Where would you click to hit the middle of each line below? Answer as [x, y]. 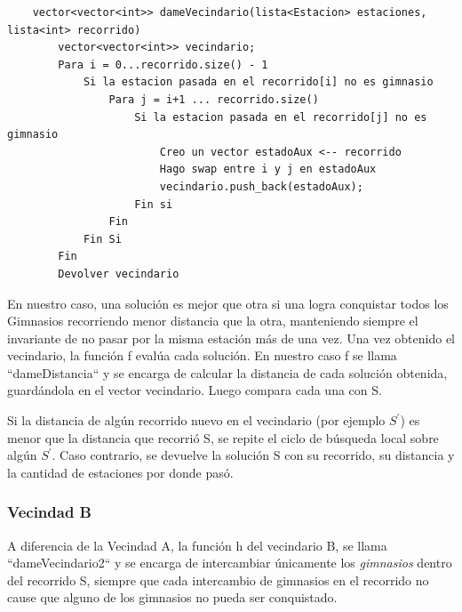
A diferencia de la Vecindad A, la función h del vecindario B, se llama [197, 545]
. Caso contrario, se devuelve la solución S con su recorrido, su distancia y [253, 455]
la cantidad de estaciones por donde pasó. [120, 472]
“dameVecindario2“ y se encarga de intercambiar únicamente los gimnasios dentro [230, 563]
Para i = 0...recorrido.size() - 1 [163, 64]
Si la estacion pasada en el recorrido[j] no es [281, 117]
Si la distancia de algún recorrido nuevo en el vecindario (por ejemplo [196, 420]
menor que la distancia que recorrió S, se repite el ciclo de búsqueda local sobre [223, 437]
